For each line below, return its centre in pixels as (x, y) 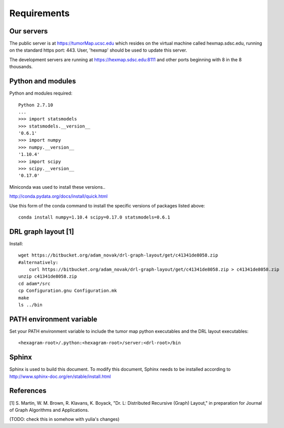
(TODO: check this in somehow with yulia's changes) (64, 419)
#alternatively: (38, 262)
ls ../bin (30, 305)
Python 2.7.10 (36, 105)
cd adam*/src (34, 284)
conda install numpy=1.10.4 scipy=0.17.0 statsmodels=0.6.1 (94, 217)
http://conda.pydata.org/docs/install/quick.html (59, 196)
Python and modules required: (41, 93)
